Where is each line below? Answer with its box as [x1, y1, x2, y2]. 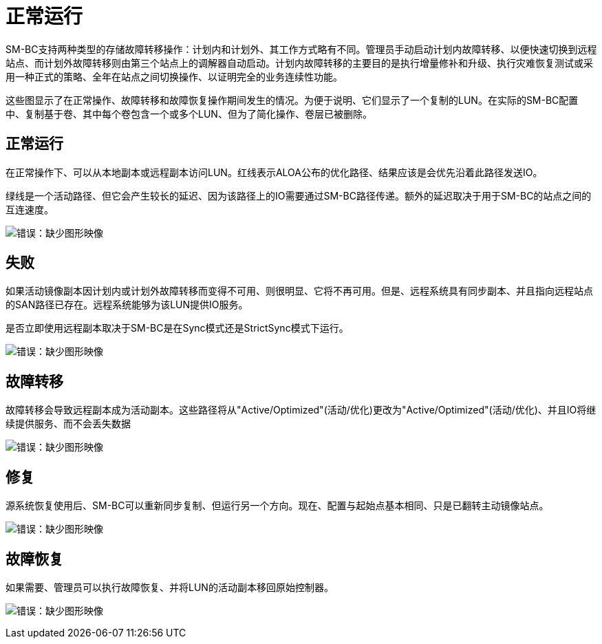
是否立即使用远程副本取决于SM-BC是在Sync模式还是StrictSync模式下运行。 [6, 322, 349, 334]
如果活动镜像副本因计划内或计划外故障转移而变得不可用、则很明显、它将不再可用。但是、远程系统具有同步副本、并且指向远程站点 [6, 285, 593, 297]
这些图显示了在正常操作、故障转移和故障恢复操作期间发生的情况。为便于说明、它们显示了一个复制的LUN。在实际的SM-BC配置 [6, 94, 579, 106]
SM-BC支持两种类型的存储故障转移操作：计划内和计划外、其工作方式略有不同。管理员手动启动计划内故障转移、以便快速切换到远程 [6, 43, 597, 55]
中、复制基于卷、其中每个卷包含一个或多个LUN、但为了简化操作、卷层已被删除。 [6, 107, 372, 120]
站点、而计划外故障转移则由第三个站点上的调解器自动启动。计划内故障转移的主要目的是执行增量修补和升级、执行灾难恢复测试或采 [6, 56, 593, 69]
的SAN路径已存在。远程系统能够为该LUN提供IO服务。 [6, 299, 248, 311]
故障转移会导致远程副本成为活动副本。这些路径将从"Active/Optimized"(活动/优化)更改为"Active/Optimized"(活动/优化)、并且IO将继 [6, 404, 596, 416]
